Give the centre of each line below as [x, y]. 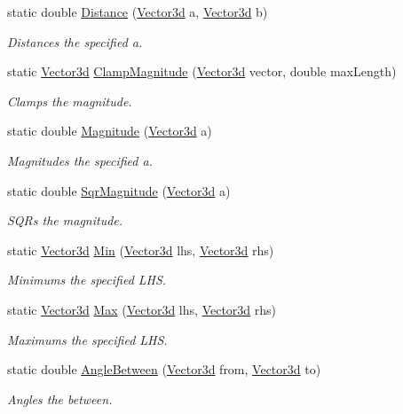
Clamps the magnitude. [70, 101]
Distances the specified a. [75, 41]
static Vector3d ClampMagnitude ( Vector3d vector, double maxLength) [202, 71]
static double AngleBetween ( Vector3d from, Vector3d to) [164, 369]
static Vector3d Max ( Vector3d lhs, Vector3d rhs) [142, 309]
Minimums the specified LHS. [87, 280]
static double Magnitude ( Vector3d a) [110, 131]
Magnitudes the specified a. [80, 160]
